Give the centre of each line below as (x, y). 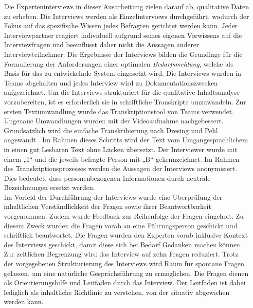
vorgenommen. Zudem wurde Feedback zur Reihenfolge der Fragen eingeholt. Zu (124, 216)
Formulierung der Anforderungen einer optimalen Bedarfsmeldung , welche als (119, 63)
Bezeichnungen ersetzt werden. (49, 187)
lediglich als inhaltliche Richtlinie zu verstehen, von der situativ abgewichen (117, 292)
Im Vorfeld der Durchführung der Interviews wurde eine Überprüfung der (113, 197)
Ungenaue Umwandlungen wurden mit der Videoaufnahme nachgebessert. (114, 121)
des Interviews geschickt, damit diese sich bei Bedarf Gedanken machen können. (123, 244)
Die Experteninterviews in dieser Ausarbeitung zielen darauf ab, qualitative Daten (126, 6)
